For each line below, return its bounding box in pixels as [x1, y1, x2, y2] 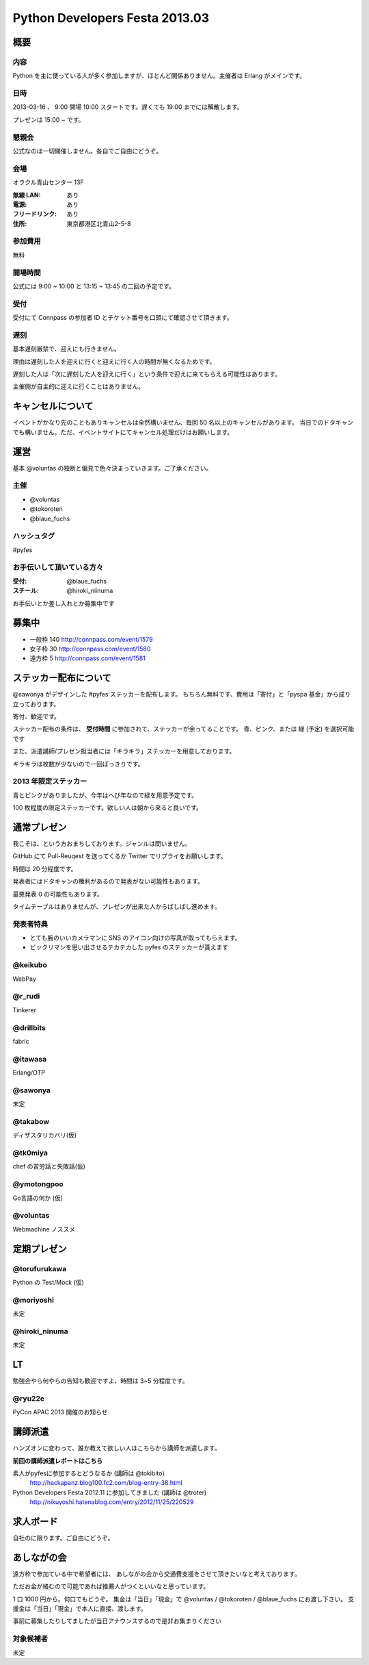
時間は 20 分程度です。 [12, 864, 77, 873]
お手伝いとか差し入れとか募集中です [12, 599, 115, 608]
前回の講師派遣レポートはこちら [12, 1456, 102, 1465]
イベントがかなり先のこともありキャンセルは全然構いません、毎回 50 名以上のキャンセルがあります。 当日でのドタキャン [12, 418, 354, 427]
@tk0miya [12, 1148, 48, 1157]
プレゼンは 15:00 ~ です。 [12, 115, 85, 123]
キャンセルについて [12, 401, 94, 412]
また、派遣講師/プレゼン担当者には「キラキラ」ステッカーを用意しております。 [12, 747, 236, 755]
